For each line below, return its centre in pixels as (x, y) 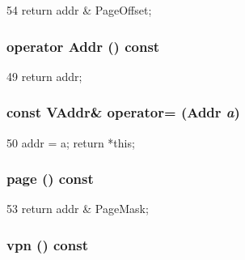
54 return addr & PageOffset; (79, 10)
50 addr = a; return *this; (71, 142)
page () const (50, 179)
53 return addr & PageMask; (78, 209)
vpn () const (47, 244)
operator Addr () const (83, 46)
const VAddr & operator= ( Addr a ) (123, 112)
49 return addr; (44, 76)
